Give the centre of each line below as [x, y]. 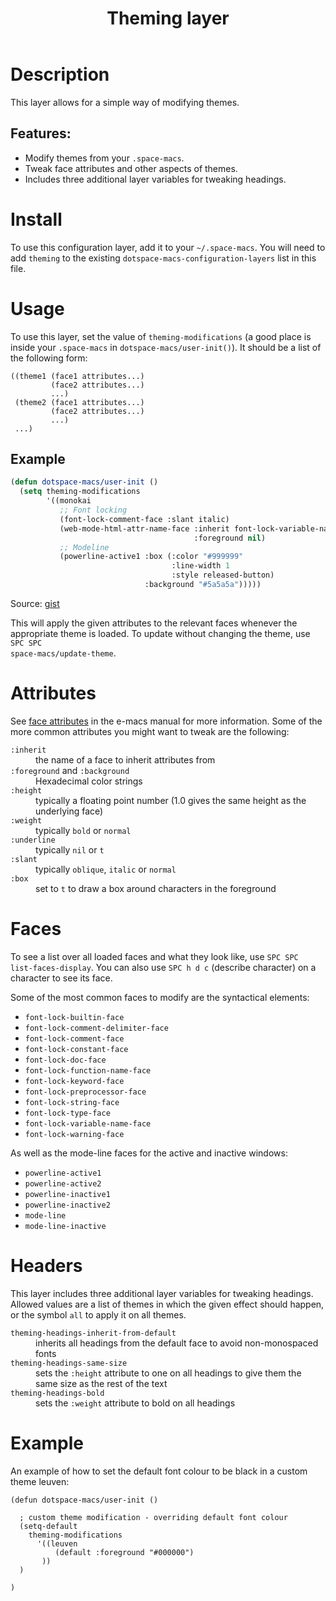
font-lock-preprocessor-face [85, 1092]
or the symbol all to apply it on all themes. [98, 1314]
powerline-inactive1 [67, 1194]
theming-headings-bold [57, 1393]
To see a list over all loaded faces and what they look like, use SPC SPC [154, 956]
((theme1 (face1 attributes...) [77, 376]
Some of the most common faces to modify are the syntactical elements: [160, 997]
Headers [46, 1266]
